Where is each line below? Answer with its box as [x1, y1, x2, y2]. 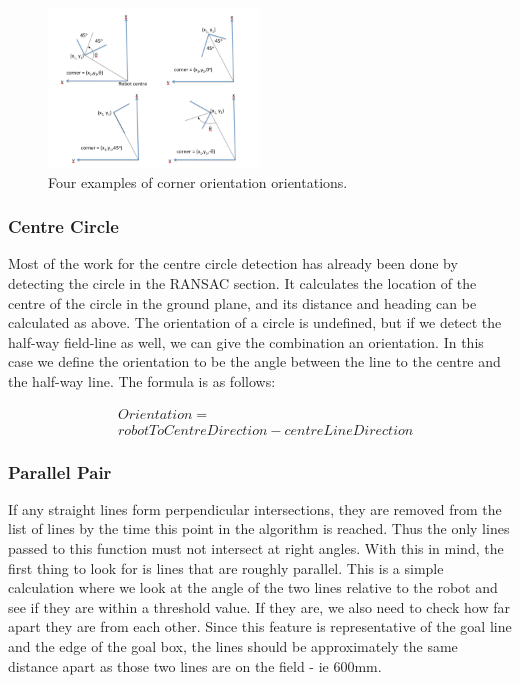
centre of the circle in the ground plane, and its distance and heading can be [8, 292, 477, 313]
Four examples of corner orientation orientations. [48, 171, 348, 192]
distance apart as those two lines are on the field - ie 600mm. [8, 655, 382, 676]
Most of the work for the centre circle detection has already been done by [8, 253, 458, 274]
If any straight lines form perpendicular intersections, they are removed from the [8, 498, 502, 519]
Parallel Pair [8, 459, 112, 484]
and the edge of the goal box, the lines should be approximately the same [8, 636, 458, 656]
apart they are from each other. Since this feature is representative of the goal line [8, 616, 512, 637]
